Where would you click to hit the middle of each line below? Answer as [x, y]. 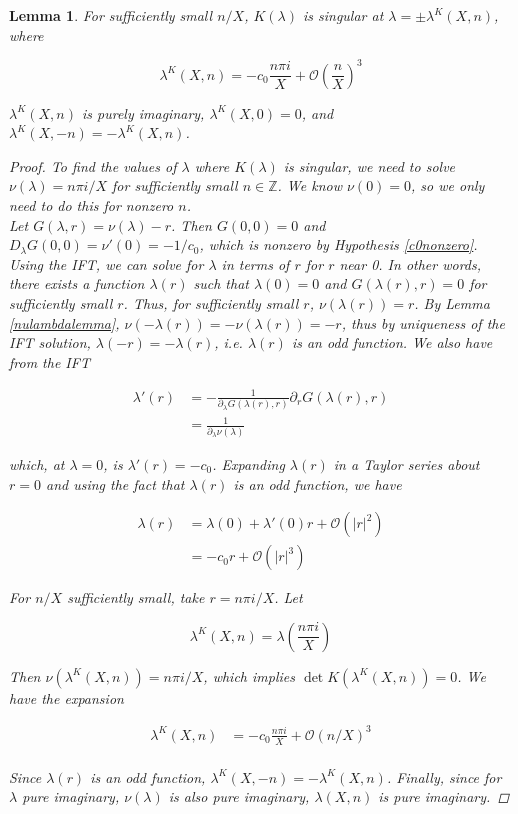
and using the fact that [115, 483]
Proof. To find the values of [93, 165]
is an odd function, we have [317, 483]
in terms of [255, 263]
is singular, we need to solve [369, 165]
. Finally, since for [444, 776]
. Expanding [248, 463]
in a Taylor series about [406, 463]
